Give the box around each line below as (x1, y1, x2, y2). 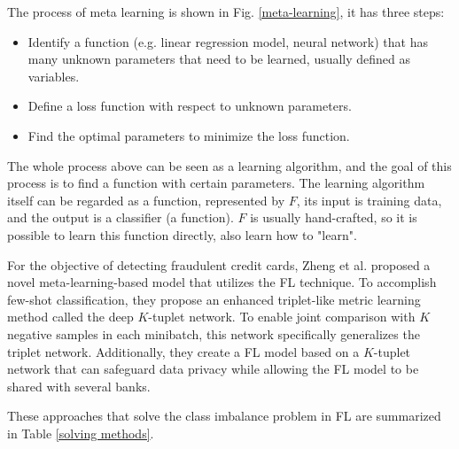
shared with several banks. (7, 376, 151, 395)
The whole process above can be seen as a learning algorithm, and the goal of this (7, 156, 452, 174)
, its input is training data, (296, 190, 442, 209)
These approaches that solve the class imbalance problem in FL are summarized (7, 406, 441, 425)
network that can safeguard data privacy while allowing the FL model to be (7, 360, 419, 378)
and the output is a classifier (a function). (7, 208, 234, 227)
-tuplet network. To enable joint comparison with (148, 307, 416, 326)
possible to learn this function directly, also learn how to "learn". (7, 225, 357, 244)
